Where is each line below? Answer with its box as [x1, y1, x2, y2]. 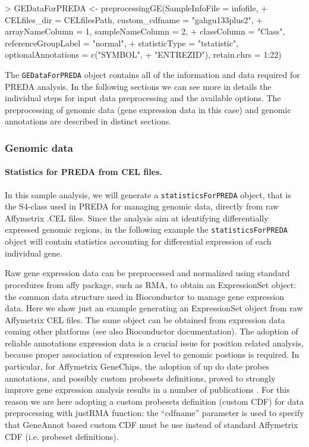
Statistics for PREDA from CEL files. [5, 165, 163, 178]
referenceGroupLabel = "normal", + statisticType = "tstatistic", [5, 36, 239, 49]
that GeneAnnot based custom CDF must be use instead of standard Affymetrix [5, 418, 298, 431]
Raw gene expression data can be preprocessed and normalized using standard [5, 267, 290, 279]
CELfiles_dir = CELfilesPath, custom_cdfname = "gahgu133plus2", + [5, 13, 263, 26]
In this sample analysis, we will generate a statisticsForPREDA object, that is [5, 188, 291, 201]
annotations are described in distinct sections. [5, 115, 172, 127]
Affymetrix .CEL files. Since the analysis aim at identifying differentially [5, 211, 269, 224]
